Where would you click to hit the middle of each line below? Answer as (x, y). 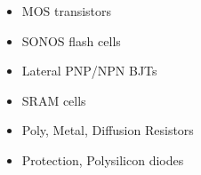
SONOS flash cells (71, 40)
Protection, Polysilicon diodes (103, 159)
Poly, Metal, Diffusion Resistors (108, 130)
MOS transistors (67, 11)
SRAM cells (54, 100)
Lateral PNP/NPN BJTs (89, 71)
